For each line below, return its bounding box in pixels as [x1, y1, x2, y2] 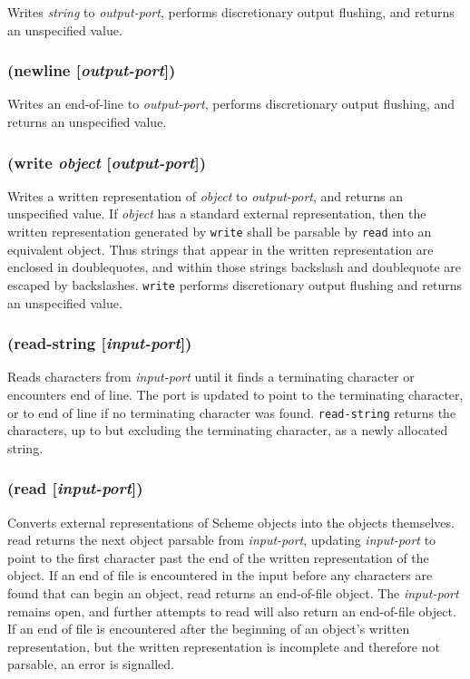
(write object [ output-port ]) [7, 150, 206, 173]
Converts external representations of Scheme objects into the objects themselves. [7, 512, 455, 531]
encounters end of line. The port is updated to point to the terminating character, [7, 384, 464, 403]
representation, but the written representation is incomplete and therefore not [7, 636, 440, 655]
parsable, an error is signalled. [7, 655, 174, 674]
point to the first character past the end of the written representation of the [7, 548, 429, 567]
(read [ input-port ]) [7, 477, 143, 500]
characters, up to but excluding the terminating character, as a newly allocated [7, 421, 448, 440]
